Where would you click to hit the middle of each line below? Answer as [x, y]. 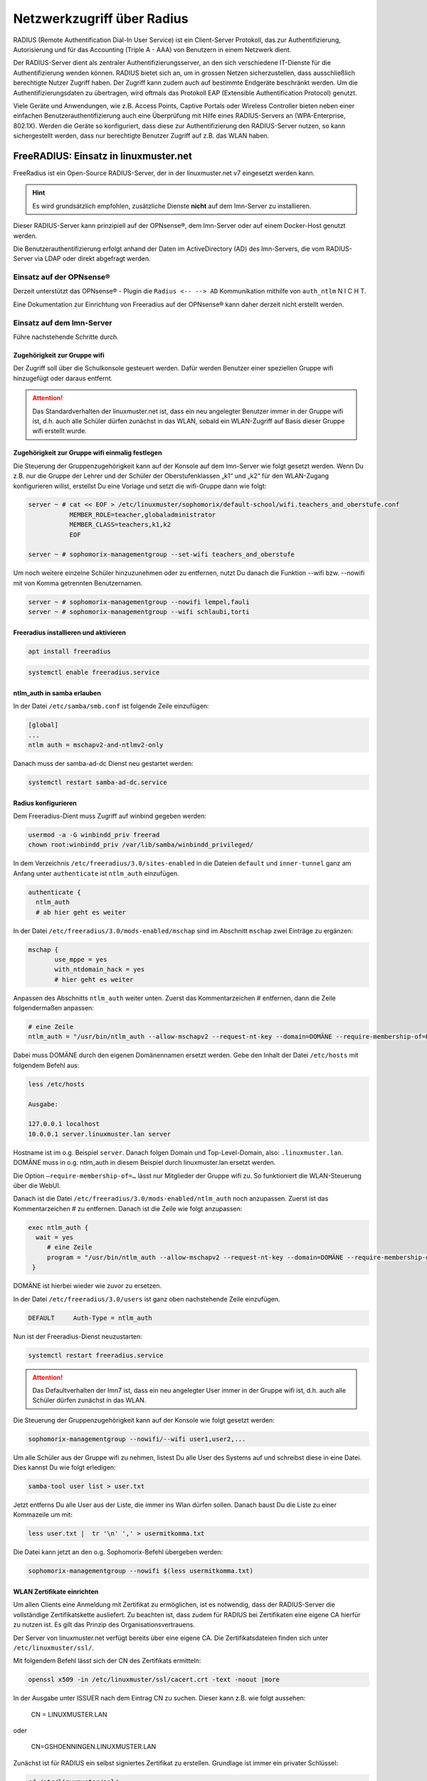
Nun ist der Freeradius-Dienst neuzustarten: [78, 1336]
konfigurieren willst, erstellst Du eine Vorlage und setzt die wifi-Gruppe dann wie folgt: [140, 486]
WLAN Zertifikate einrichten [56, 1592]
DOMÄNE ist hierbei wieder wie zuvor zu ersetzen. [88, 1286]
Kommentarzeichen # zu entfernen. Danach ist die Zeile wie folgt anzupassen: [128, 1208]
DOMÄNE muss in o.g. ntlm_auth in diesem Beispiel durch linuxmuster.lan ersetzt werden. [144, 1163]
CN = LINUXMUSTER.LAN [69, 1714]
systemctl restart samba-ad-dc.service [97, 783]
